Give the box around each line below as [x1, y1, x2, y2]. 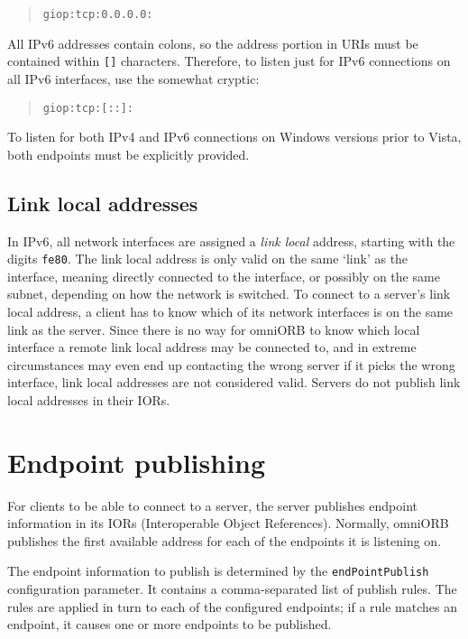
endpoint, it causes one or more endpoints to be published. [7, 615, 332, 634]
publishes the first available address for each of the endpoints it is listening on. [7, 531, 442, 550]
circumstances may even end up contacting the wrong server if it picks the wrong [7, 355, 455, 374]
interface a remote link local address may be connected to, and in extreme [7, 338, 417, 357]
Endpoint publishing [7, 443, 266, 480]
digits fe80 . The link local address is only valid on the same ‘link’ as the [7, 249, 408, 268]
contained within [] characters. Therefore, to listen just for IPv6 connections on [7, 51, 451, 70]
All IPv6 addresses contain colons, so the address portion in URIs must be [7, 33, 418, 52]
